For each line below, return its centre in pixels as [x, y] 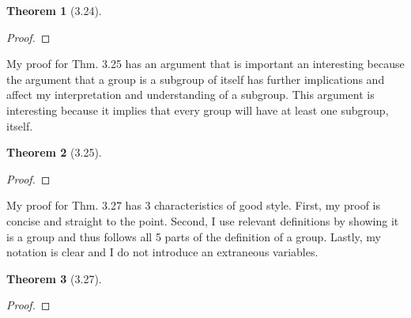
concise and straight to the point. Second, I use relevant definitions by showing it [203, 220]
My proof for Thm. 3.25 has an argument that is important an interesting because [205, 64]
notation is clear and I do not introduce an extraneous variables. [162, 252]
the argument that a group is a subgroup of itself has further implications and [196, 79]
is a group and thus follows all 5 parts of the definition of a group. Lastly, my [194, 236]
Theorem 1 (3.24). [54, 10]
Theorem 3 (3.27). [54, 278]
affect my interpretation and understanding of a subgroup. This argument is [190, 95]
